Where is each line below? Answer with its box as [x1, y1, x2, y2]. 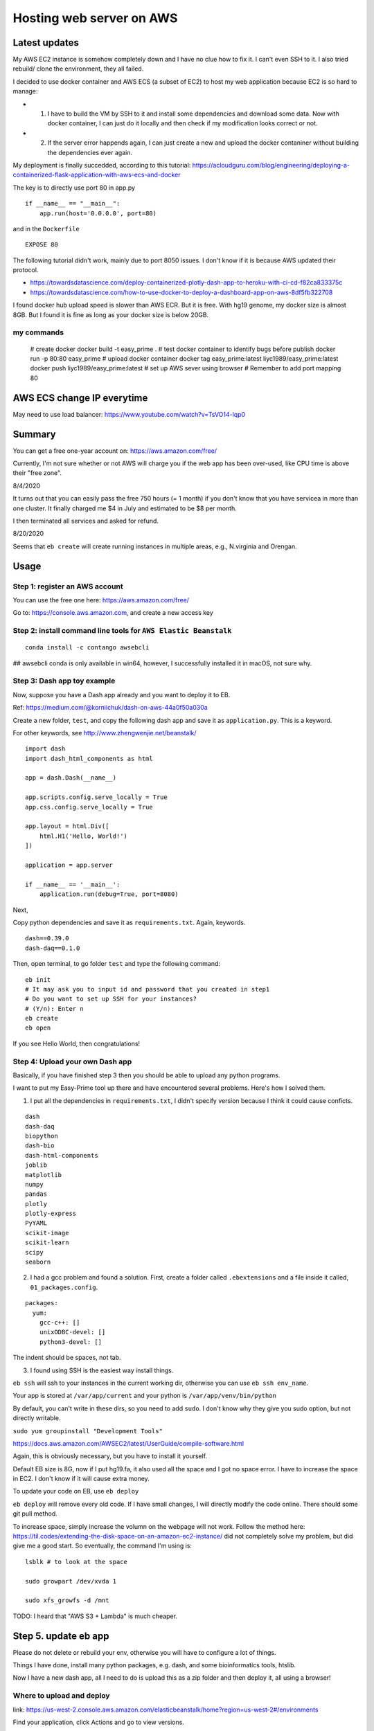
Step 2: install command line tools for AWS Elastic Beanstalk [12, 626, 232, 636]
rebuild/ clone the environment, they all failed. [12, 64, 144, 73]
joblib [25, 1161, 48, 1169]
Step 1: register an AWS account [12, 582, 124, 591]
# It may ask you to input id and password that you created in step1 [25, 985, 270, 993]
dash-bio [25, 1142, 55, 1149]
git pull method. [12, 1509, 58, 1518]
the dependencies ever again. [47, 148, 133, 156]
